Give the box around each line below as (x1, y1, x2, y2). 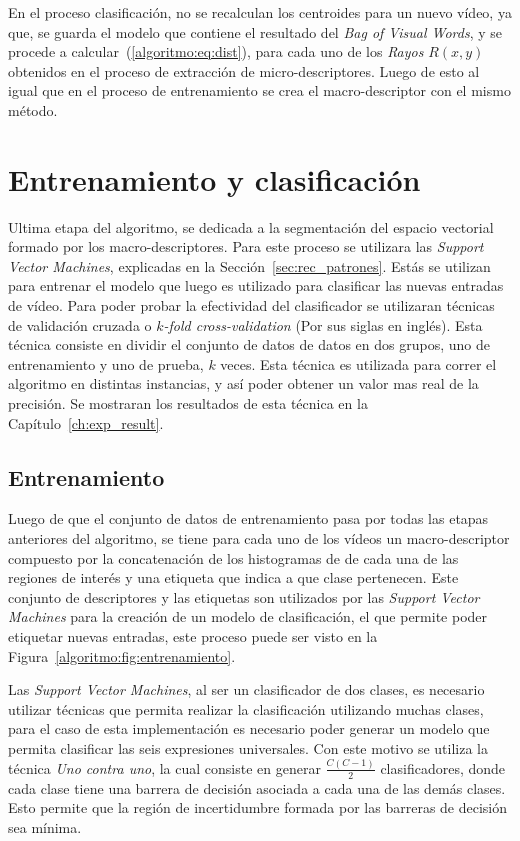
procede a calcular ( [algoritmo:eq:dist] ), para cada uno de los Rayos (8, 41, 424, 62)
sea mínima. (8, 816, 82, 837)
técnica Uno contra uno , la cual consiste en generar (8, 757, 321, 778)
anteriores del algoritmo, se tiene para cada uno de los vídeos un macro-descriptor (8, 528, 510, 549)
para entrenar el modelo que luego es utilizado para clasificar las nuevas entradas (8, 275, 504, 296)
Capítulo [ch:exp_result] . (8, 412, 164, 433)
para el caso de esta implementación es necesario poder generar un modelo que (8, 718, 490, 739)
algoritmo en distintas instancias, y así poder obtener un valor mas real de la (8, 373, 479, 394)
